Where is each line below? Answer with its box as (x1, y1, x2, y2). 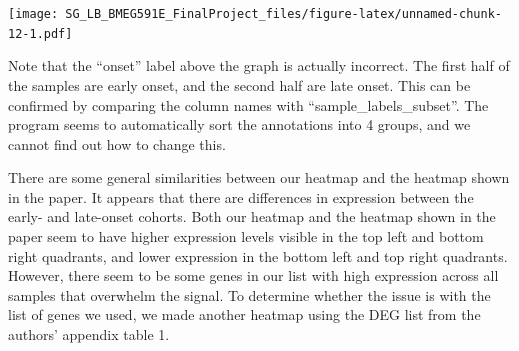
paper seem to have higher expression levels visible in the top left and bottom (8, 226, 484, 247)
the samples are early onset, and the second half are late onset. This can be (8, 74, 471, 95)
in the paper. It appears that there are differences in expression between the (8, 186, 474, 207)
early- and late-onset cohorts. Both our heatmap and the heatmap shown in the (8, 206, 496, 227)
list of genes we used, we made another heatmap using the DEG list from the (8, 304, 481, 325)
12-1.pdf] (8, 26, 73, 41)
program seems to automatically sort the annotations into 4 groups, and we (8, 114, 471, 135)
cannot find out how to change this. (8, 133, 226, 154)
